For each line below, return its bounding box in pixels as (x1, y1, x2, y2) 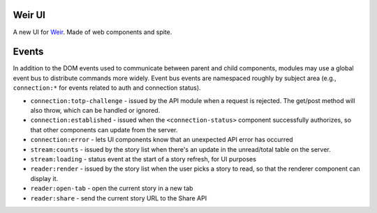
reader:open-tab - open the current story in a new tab (30, 184, 193, 193)
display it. (30, 174, 59, 182)
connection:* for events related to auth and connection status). (13, 84, 202, 92)
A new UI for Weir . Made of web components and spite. (13, 28, 172, 36)
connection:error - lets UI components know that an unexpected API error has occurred (30, 136, 293, 144)
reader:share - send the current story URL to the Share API (30, 194, 207, 202)
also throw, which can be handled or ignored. (30, 106, 161, 114)
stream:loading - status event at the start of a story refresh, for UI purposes (30, 155, 256, 163)
